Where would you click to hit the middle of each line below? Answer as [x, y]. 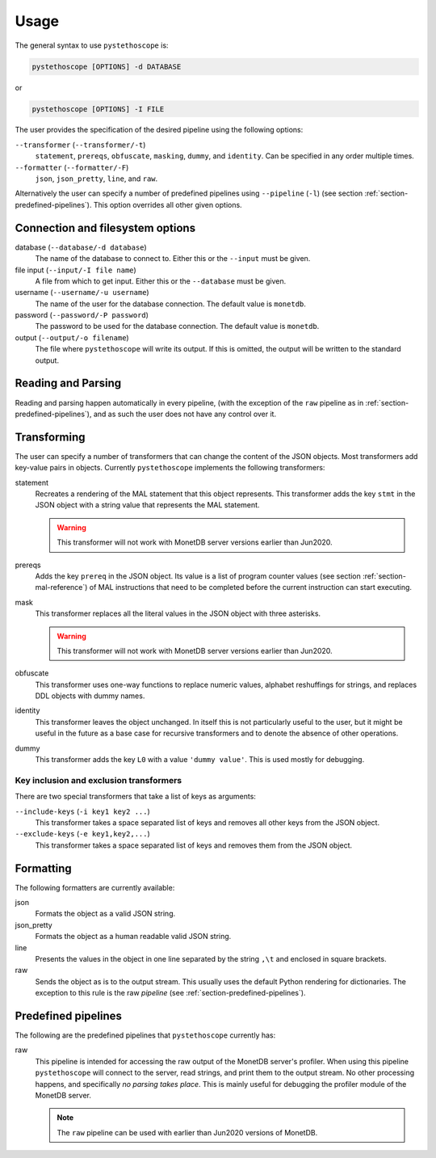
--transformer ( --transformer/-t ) [80, 145]
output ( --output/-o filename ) [72, 337]
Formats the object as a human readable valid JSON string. [133, 937]
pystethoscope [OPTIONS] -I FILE [98, 109]
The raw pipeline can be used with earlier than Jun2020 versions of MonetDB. [187, 1132]
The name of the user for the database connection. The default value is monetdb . [171, 304]
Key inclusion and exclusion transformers [98, 780]
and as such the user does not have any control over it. [185, 414]
